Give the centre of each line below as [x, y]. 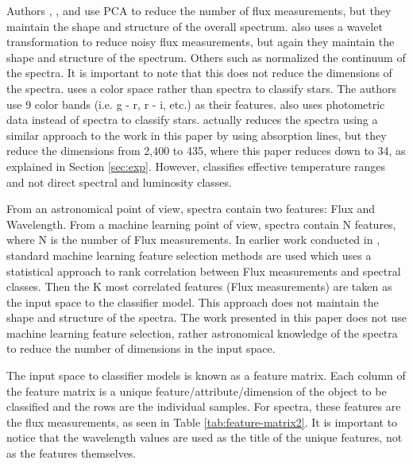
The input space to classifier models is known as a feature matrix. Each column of [206, 375]
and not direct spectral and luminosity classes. [119, 182]
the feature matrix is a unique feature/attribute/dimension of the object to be [197, 391]
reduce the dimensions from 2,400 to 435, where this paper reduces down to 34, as [206, 151]
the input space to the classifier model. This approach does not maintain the [193, 302]
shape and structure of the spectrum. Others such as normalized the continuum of [206, 57]
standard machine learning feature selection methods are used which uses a [189, 255]
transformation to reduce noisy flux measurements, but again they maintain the [201, 42]
